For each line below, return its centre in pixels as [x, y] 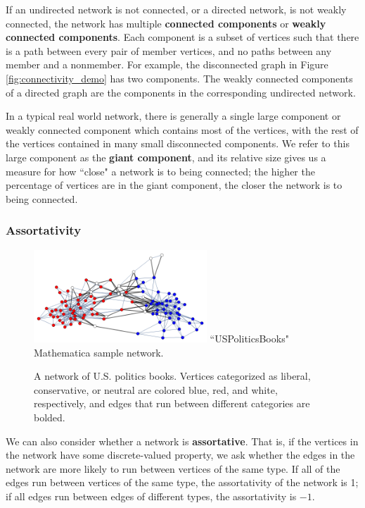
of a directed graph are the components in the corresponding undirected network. [181, 92]
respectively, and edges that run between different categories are [172, 403]
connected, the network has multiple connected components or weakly [166, 23]
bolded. [50, 417]
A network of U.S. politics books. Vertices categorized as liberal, [172, 376]
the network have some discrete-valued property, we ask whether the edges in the [180, 455]
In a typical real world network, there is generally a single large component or [173, 116]
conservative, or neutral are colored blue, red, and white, [156, 389]
